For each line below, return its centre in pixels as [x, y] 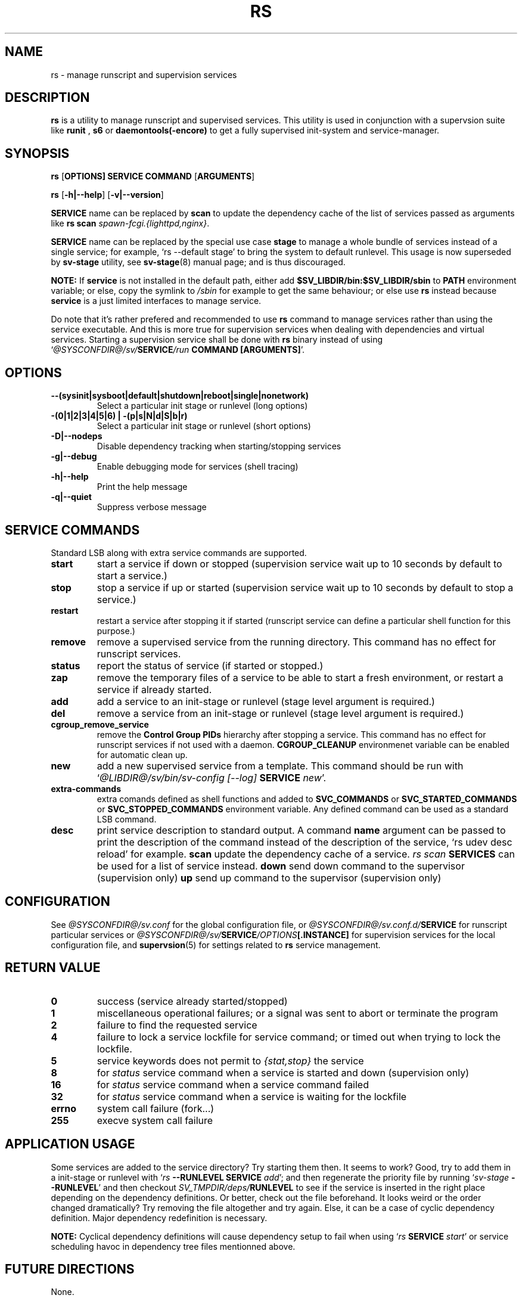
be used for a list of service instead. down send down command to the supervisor [281, 866]
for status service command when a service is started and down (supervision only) [283, 1072]
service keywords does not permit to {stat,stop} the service [230, 1061]
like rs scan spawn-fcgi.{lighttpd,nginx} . [130, 223]
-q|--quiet [71, 497]
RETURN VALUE [53, 968]
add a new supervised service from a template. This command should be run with [280, 766]
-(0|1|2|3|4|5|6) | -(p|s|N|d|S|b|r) [119, 416]
